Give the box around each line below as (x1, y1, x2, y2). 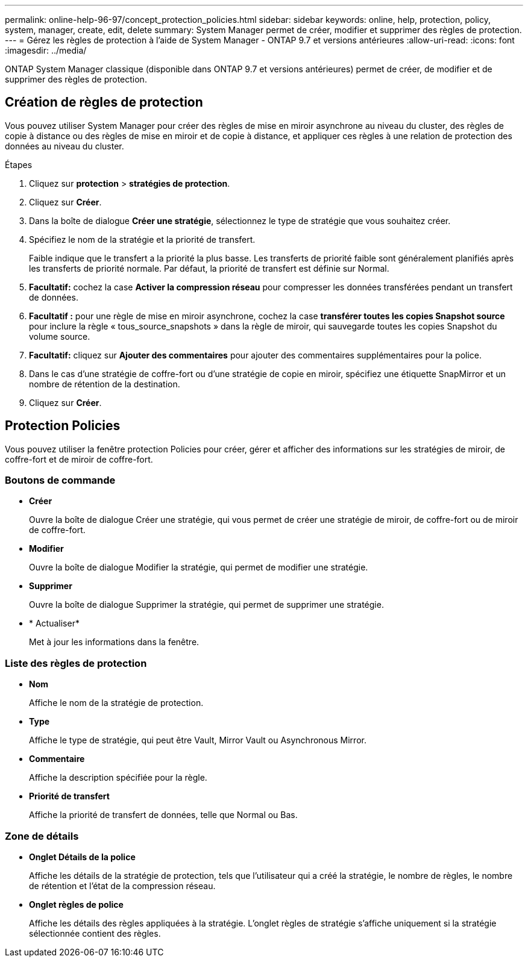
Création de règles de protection (5, 95, 203, 110)
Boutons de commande (5, 474, 116, 487)
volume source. (29, 331, 90, 342)
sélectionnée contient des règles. (29, 928, 161, 939)
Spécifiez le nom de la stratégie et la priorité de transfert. (29, 234, 256, 245)
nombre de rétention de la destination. (29, 378, 180, 389)
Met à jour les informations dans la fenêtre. (29, 637, 200, 648)
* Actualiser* (29, 618, 80, 629)
